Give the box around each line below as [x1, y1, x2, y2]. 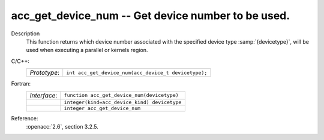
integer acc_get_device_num [64, 105, 141, 111]
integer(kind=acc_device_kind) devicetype [64, 99, 182, 105]
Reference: [11, 114, 38, 122]
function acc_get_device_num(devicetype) [64, 92, 179, 98]
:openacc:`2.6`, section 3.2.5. [26, 123, 99, 130]
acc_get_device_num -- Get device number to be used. [11, 9, 290, 22]
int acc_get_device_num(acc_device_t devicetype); [66, 69, 208, 76]
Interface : [29, 91, 58, 99]
